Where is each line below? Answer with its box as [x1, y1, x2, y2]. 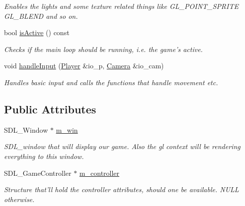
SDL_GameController [4, 167, 72, 178]
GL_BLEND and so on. [4, 10, 78, 21]
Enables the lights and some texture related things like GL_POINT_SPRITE [4, 1, 239, 11]
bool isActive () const [4, 27, 70, 38]
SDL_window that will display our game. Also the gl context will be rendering [4, 141, 241, 152]
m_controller [79, 167, 120, 178]
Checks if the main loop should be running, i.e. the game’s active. [4, 44, 203, 54]
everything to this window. [4, 151, 84, 161]
